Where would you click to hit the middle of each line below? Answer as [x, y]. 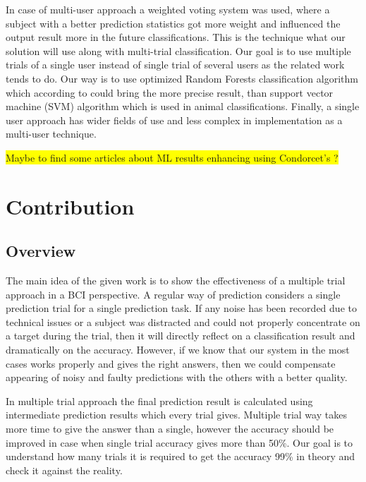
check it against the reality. [64, 470]
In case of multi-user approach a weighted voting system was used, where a [168, 9]
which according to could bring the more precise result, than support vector [170, 92]
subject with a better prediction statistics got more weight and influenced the [173, 23]
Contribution [70, 206]
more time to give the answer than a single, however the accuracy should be [170, 429]
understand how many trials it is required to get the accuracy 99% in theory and [181, 456]
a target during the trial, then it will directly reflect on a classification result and [181, 336]
